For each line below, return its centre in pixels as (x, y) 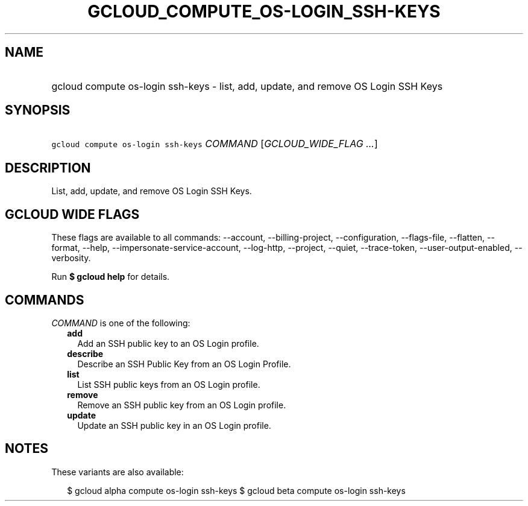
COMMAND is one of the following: (121, 323)
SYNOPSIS (38, 110)
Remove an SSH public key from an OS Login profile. (182, 405)
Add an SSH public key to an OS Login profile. (168, 343)
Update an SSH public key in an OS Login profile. (174, 425)
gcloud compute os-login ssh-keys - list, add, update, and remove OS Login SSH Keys (247, 86)
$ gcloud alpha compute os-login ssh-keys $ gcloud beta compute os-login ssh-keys (236, 490)
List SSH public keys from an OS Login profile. (169, 384)
